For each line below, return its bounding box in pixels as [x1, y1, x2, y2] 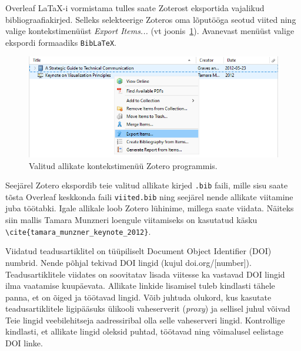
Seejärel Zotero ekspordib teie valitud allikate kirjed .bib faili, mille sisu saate [5, 179, 288, 191]
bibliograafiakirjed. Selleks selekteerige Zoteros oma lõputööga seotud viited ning [5, 13, 296, 25]
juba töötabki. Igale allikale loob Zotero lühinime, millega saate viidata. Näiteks [5, 202, 294, 214]
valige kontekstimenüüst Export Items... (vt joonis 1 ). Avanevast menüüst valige [5, 25, 295, 37]
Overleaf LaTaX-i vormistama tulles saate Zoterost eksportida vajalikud [5, 2, 265, 14]
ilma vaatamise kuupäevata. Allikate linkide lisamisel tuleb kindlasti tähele [5, 279, 275, 292]
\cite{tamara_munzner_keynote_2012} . [5, 225, 151, 237]
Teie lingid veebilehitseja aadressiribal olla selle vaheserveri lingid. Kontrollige [5, 313, 285, 326]
